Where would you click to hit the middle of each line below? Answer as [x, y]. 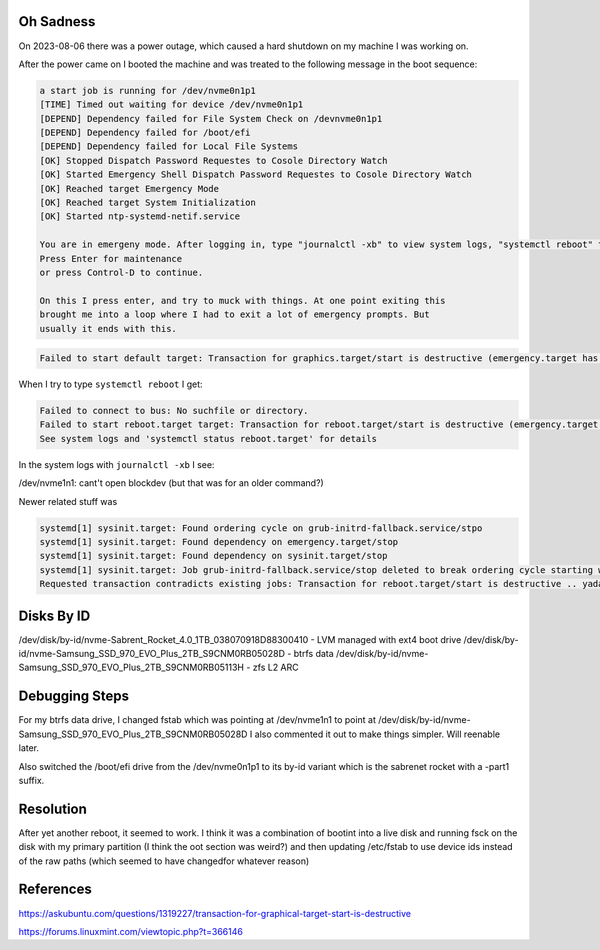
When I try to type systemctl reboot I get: [111, 384]
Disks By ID [54, 615]
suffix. [31, 780]
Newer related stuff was [68, 501]
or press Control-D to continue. [121, 272]
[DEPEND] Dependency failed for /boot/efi [145, 133]
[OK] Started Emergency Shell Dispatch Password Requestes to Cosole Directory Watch [255, 174]
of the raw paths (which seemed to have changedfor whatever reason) [164, 861]
